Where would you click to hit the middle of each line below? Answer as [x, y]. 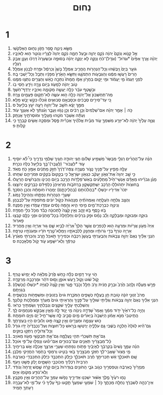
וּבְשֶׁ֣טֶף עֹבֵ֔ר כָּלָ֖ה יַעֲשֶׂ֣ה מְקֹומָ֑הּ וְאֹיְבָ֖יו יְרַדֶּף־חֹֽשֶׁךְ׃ [54, 89]
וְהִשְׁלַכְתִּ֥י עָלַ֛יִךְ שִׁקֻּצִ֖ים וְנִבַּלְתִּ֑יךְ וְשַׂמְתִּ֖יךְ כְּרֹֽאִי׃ [51, 305]
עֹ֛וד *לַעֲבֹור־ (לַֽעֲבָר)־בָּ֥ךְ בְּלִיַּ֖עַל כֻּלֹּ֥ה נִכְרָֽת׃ [49, 164]
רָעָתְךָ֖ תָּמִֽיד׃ [23, 387]
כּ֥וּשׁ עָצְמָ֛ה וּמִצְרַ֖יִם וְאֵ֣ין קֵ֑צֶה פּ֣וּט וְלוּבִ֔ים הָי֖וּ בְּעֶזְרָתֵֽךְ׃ [57, 320]
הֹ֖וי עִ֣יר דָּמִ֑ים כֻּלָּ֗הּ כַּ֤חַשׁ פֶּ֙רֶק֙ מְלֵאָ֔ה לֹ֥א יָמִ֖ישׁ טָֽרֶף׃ [55, 274]
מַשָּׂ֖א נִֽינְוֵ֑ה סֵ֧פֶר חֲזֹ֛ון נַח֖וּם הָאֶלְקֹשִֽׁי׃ [42, 48]
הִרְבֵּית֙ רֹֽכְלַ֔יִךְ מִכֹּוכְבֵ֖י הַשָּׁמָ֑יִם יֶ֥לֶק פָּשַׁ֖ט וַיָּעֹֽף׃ [50, 362]
